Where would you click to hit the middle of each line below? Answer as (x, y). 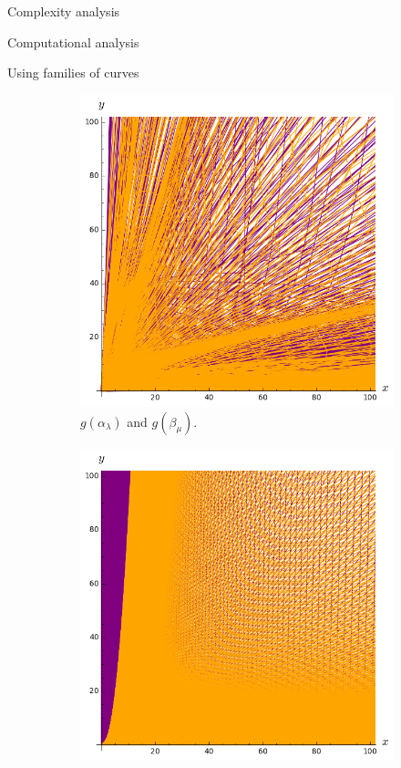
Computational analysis (73, 42)
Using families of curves (73, 73)
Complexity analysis (64, 11)
